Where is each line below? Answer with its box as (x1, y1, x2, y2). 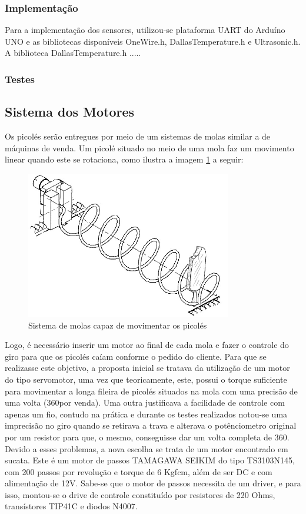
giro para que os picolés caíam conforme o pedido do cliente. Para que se (5, 350, 267, 362)
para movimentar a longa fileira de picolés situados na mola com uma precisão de (5, 384, 298, 397)
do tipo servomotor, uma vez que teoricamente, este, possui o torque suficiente (5, 373, 287, 385)
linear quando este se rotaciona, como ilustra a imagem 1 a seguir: (5, 153, 244, 165)
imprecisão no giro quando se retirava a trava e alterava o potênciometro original (5, 419, 297, 432)
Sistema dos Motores (5, 102, 135, 121)
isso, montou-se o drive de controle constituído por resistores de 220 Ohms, (5, 488, 275, 500)
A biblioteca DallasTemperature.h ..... (5, 47, 141, 59)
